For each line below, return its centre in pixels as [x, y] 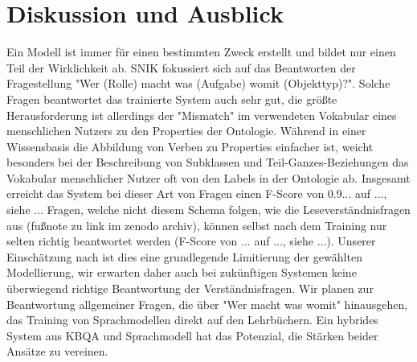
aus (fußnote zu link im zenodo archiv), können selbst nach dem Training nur [197, 225]
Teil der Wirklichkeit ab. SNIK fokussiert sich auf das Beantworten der [181, 67]
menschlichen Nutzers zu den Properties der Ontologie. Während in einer [186, 131]
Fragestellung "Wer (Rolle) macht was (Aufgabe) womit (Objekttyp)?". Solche [198, 83]
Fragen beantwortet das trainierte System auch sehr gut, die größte [172, 99]
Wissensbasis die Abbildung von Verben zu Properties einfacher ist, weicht [190, 146]
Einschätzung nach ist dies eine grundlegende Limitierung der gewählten [184, 256]
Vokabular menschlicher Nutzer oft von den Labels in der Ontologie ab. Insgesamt [208, 177]
